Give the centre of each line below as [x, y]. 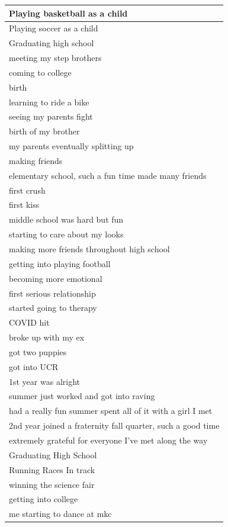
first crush [27, 190]
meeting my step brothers [55, 58]
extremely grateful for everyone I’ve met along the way [108, 440]
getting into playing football [60, 263]
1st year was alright [44, 381]
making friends [36, 160]
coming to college [40, 72]
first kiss [24, 205]
